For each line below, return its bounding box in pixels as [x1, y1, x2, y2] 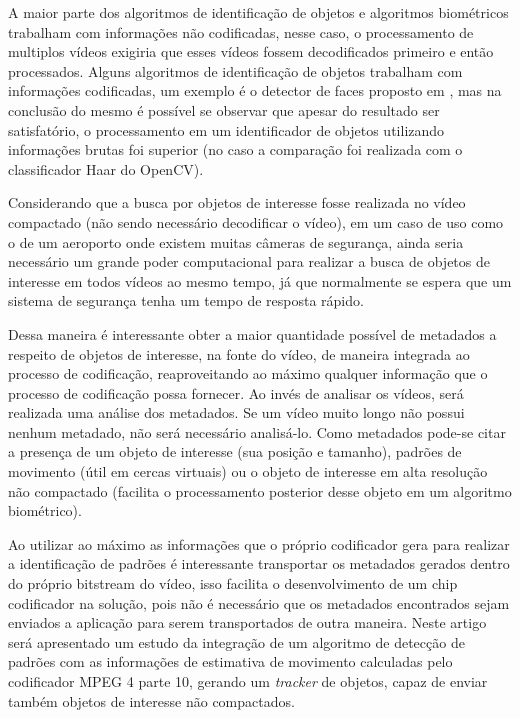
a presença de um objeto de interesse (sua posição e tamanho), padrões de [8, 441, 462, 462]
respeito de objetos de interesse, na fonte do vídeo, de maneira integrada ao [8, 343, 470, 364]
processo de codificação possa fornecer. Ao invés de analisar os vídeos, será [8, 382, 464, 403]
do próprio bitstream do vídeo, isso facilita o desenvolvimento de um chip [8, 573, 458, 594]
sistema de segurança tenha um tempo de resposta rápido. [8, 290, 364, 311]
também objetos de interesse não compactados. [8, 690, 295, 711]
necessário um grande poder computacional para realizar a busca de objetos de [8, 251, 490, 272]
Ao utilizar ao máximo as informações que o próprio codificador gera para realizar [8, 533, 510, 554]
